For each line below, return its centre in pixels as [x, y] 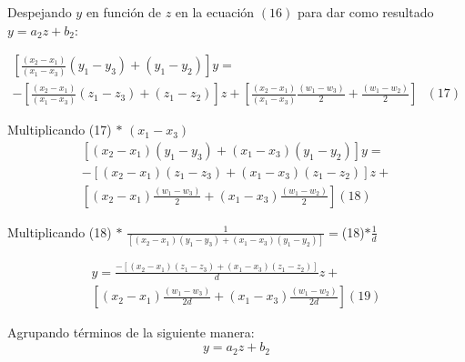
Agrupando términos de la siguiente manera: [131, 332]
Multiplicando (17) [60, 130]
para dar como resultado [365, 12]
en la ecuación [215, 12]
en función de [123, 12]
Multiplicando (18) [60, 231]
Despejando [40, 12]
